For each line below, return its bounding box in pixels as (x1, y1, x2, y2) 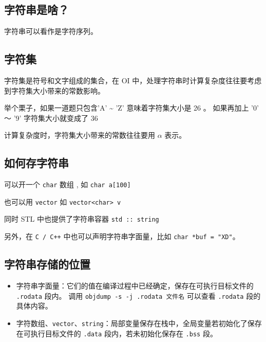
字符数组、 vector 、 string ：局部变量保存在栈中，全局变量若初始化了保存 (16, 317, 262, 328)
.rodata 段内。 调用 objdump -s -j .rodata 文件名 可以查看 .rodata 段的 (16, 290, 261, 301)
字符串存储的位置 (4, 256, 90, 272)
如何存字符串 (4, 155, 69, 171)
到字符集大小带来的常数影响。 (4, 85, 105, 96)
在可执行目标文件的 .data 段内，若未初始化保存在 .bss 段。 (16, 328, 217, 338)
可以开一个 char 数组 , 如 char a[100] (4, 179, 131, 190)
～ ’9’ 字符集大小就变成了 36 (4, 112, 98, 123)
